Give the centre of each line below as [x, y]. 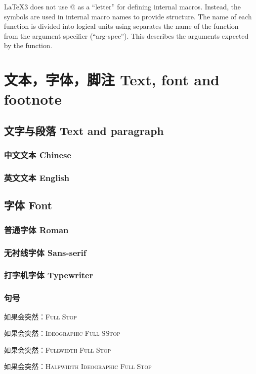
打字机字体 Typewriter [49, 275]
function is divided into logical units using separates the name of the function [121, 26]
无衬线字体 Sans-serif [45, 252]
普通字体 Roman [36, 229]
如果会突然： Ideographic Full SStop [62, 333]
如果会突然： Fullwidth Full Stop [58, 349]
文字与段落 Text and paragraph [84, 130]
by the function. [28, 45]
